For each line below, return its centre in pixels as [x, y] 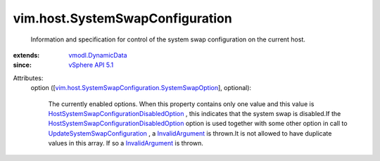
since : [22, 65]
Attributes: [28, 78]
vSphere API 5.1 [91, 65]
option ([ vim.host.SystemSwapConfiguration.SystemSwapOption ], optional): [141, 88]
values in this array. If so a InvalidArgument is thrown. [126, 143]
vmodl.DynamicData [98, 55]
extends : [26, 55]
